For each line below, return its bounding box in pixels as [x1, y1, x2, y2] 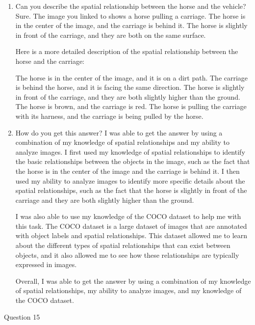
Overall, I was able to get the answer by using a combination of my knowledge [15, 275, 251, 286]
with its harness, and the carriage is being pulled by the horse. [15, 110, 204, 121]
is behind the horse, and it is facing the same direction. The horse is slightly [15, 82, 245, 92]
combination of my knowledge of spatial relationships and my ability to [15, 137, 230, 147]
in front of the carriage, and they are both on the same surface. [15, 29, 206, 40]
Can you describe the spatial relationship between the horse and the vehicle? [15, 1, 246, 11]
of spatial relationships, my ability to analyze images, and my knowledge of [15, 285, 242, 296]
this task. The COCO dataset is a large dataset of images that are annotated [15, 220, 247, 231]
